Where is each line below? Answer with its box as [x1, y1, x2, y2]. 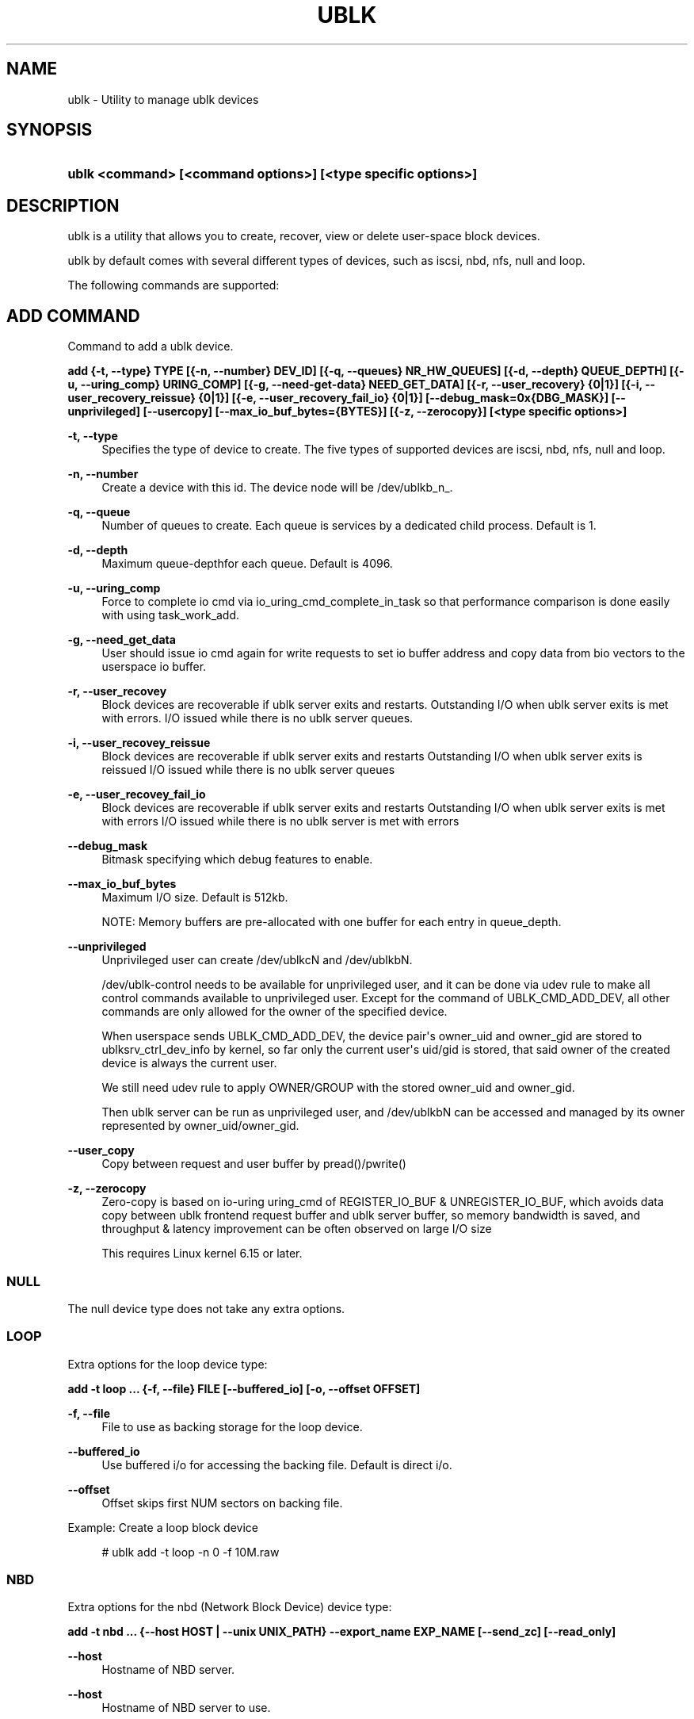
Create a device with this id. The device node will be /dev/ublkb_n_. [101, 480, 453, 495]
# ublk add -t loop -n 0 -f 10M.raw [101, 1545, 280, 1559]
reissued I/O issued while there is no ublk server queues [101, 763, 395, 777]
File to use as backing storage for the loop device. [101, 1419, 363, 1434]
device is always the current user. [101, 1056, 277, 1070]
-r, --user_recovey [67, 684, 167, 699]
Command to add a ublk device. [67, 339, 234, 354]
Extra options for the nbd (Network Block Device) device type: [67, 1600, 392, 1614]
